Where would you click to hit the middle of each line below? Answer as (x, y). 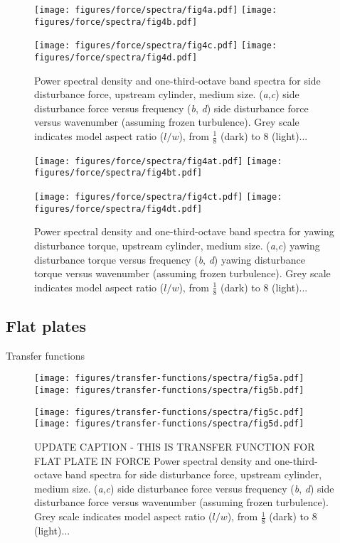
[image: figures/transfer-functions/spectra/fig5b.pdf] (169, 391)
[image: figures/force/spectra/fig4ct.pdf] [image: (158, 197)
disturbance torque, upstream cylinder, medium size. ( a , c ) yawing (177, 246)
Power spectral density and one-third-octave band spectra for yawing (184, 231)
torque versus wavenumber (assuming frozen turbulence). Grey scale (182, 273)
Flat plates (46, 326)
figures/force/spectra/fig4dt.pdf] (118, 209)
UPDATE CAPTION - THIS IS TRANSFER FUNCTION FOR (175, 447)
